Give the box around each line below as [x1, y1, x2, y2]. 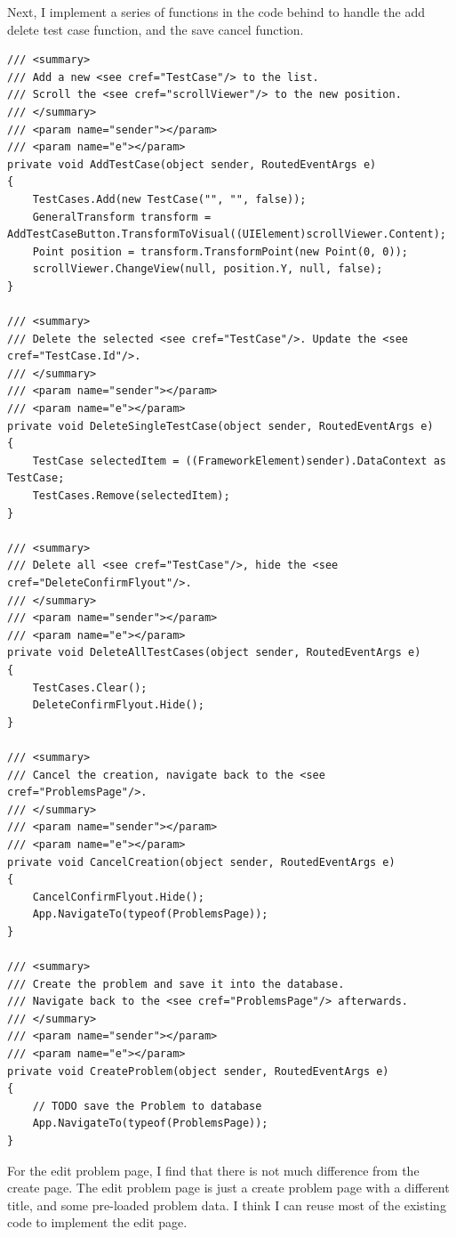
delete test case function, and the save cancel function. [7, 20, 304, 38]
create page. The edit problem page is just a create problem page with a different [7, 1178, 450, 1197]
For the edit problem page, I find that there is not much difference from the [7, 1160, 420, 1179]
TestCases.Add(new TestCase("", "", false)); [32, 192, 307, 206]
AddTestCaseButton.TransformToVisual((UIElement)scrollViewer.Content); [7, 228, 446, 241]
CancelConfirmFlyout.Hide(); [32, 890, 204, 903]
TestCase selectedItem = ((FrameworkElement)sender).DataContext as [32, 454, 446, 467]
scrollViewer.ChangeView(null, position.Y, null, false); [32, 263, 383, 276]
